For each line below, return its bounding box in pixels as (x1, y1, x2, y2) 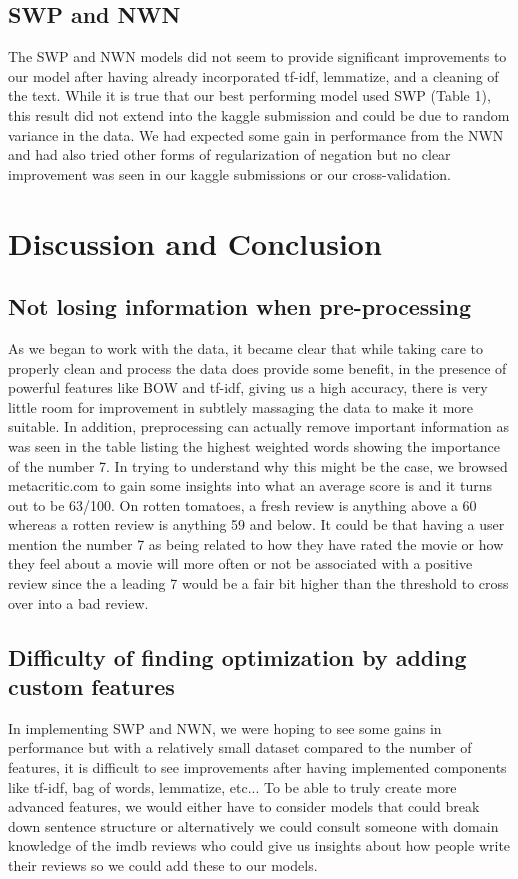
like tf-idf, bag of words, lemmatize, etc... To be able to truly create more (8, 776, 457, 797)
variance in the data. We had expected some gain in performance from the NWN (8, 124, 504, 145)
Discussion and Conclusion (8, 222, 382, 263)
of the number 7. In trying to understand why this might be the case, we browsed (8, 455, 508, 476)
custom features (8, 671, 175, 702)
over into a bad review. (8, 592, 149, 613)
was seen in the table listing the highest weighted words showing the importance (8, 435, 501, 456)
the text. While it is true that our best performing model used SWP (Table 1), (8, 85, 491, 106)
